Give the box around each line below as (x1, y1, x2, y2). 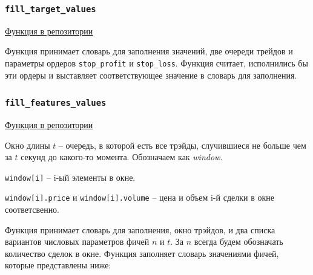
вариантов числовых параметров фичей (5, 235, 150, 248)
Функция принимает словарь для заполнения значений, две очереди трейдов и (5, 45, 293, 57)
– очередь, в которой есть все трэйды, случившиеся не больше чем (58, 138, 306, 151)
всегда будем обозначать (194, 235, 283, 248)
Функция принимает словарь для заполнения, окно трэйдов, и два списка (5, 223, 275, 236)
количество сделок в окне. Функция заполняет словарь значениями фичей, (5, 247, 279, 259)
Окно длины (5, 138, 50, 151)
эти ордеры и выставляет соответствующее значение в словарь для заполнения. (5, 68, 297, 81)
